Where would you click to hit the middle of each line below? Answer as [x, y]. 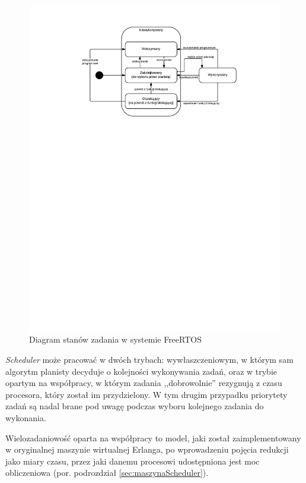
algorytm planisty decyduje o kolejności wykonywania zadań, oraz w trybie [141, 371]
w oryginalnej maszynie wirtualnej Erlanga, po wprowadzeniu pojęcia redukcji [147, 449]
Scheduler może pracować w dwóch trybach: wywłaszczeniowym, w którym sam [149, 360]
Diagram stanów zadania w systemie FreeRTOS [115, 339]
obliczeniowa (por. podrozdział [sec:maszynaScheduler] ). [107, 473]
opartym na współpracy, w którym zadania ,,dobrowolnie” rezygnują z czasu [144, 383]
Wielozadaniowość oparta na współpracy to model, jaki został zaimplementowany [153, 437]
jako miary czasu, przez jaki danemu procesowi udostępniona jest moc [133, 461]
